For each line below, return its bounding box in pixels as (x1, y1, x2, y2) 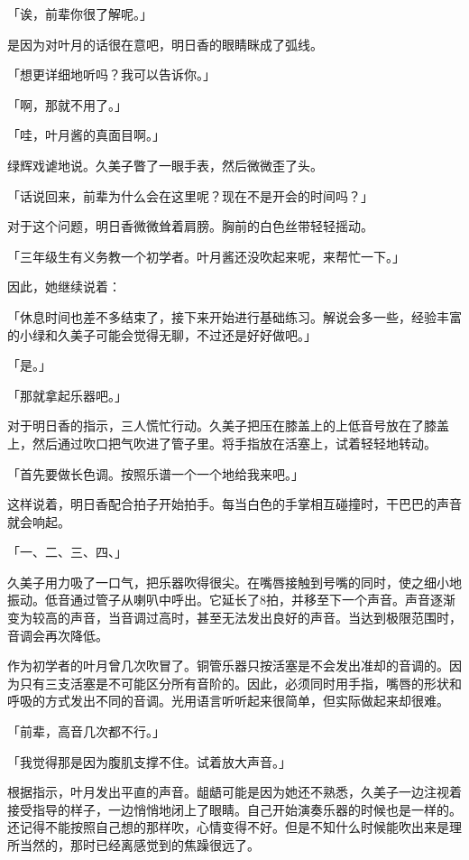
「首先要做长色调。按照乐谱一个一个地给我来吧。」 (7, 464, 304, 483)
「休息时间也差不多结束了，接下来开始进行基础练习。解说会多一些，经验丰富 (7, 307, 462, 326)
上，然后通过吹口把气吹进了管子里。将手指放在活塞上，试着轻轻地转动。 (7, 433, 437, 452)
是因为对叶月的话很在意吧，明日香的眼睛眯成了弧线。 (7, 34, 323, 53)
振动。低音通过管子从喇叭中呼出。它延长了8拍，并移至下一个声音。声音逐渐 (7, 590, 455, 609)
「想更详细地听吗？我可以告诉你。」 (7, 65, 216, 84)
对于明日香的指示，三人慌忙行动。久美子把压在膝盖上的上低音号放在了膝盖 (7, 416, 449, 435)
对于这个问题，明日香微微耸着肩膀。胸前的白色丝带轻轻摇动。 (7, 217, 373, 236)
